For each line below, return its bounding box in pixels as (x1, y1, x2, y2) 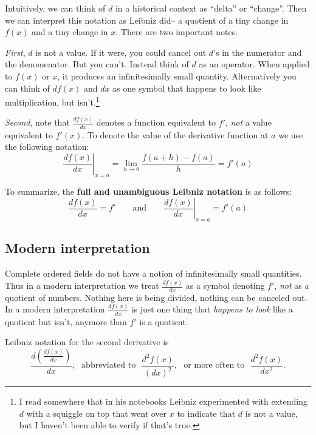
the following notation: (5, 140, 89, 153)
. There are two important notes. (115, 25, 238, 38)
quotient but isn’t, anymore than (5, 315, 127, 328)
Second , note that (5, 116, 70, 129)
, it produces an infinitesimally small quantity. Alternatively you (57, 69, 297, 82)
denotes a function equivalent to (96, 116, 216, 129)
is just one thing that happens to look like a (131, 303, 293, 315)
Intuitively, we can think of (5, 2, 106, 14)
